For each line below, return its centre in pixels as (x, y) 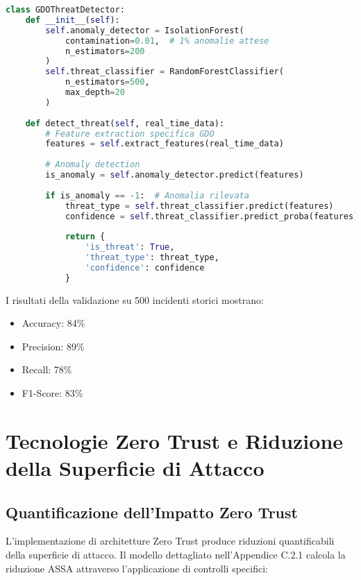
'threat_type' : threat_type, (152, 257)
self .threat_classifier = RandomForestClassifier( (165, 72)
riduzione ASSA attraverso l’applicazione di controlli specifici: (137, 568)
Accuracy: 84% (53, 323)
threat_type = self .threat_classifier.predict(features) (199, 206)
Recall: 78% (47, 369)
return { (85, 237)
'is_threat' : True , (130, 247)
